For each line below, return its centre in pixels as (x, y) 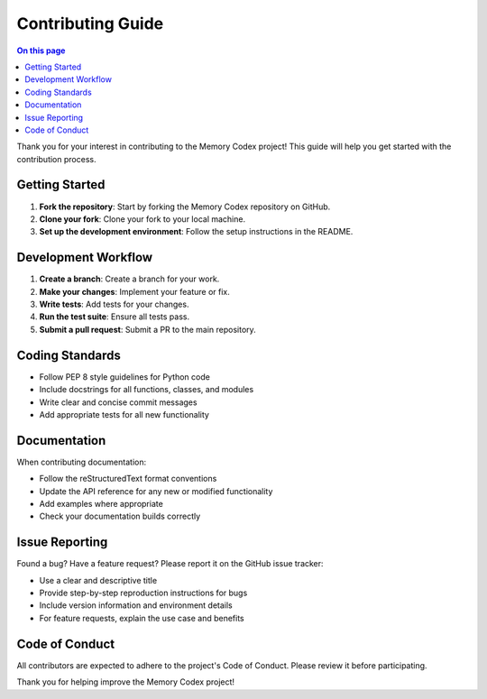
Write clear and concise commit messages (118, 402)
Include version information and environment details (136, 605)
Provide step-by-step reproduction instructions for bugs (143, 593)
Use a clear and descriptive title (98, 580)
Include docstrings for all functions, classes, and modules (147, 390)
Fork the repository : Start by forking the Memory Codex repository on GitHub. (185, 207)
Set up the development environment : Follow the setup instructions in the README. (196, 232)
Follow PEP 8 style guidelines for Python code (125, 377)
